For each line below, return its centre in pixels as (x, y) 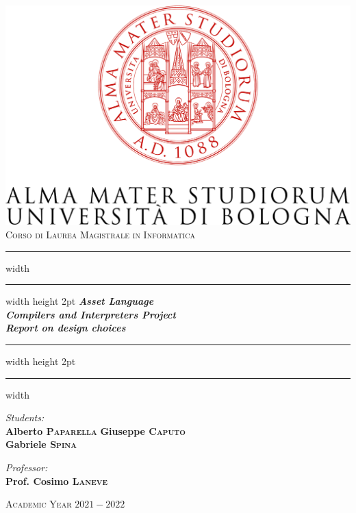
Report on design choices (66, 328)
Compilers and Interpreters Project (91, 314)
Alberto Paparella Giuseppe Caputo (96, 430)
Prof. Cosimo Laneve (56, 480)
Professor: (27, 467)
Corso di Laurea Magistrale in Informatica (100, 234)
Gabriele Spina (41, 444)
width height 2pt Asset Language (80, 301)
